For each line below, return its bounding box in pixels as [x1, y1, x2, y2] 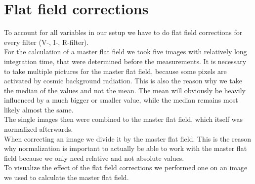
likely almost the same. [4, 104, 74, 114]
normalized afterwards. [4, 124, 73, 134]
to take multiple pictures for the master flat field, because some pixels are [4, 66, 227, 76]
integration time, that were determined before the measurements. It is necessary [4, 56, 247, 66]
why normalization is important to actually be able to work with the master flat [4, 143, 247, 153]
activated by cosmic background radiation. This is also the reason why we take [4, 75, 242, 86]
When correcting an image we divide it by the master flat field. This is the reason [4, 133, 252, 144]
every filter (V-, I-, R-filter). [4, 37, 89, 47]
